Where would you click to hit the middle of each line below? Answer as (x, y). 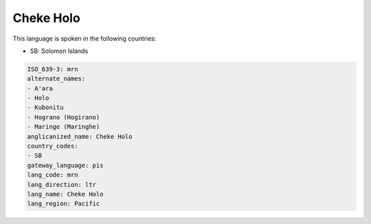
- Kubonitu (45, 108)
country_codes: (53, 146)
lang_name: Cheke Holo (65, 194)
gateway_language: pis (65, 165)
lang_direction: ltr (61, 184)
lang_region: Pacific (64, 204)
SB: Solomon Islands (59, 51)
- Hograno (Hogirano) (64, 117)
